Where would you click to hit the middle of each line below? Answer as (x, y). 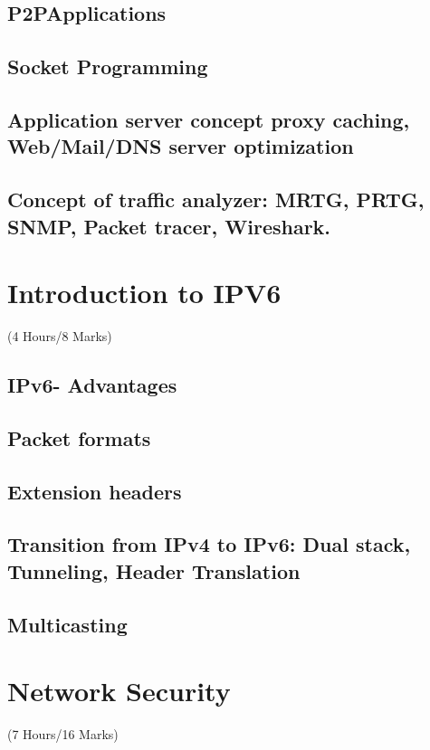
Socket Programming (108, 66)
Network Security (119, 691)
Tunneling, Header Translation (154, 570)
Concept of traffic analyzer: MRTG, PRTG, (216, 199)
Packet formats (79, 437)
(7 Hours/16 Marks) (63, 734)
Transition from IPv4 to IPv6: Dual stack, (209, 544)
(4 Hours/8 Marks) (60, 336)
